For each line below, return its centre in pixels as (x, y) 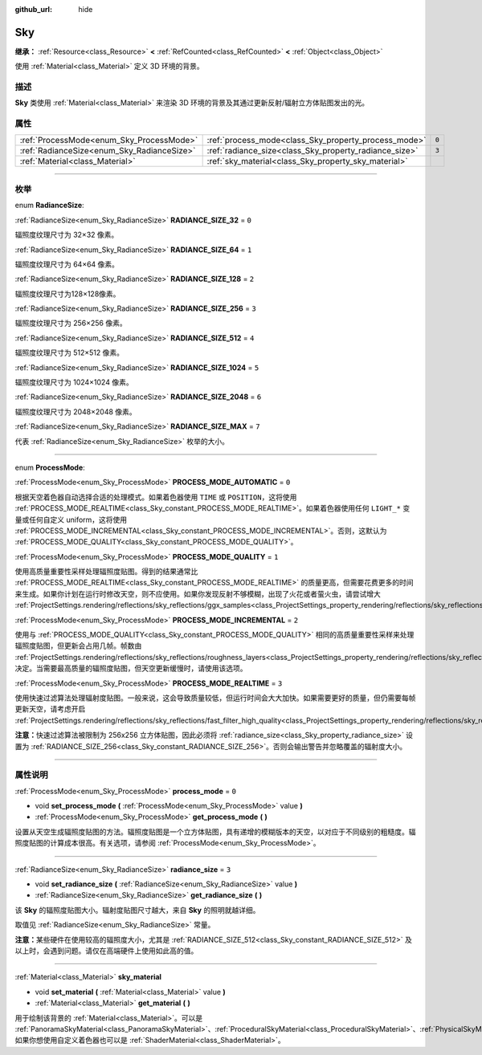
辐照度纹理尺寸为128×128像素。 (67, 294)
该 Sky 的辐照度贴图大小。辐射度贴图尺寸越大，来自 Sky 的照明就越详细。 (137, 910)
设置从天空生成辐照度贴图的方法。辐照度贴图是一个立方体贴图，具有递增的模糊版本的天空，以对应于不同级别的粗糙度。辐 (215, 832)
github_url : (33, 9)
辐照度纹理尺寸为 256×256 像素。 (71, 323)
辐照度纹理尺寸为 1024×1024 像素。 (74, 382)
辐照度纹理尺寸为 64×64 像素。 (67, 264)
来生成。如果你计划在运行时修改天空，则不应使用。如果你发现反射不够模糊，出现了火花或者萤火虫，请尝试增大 (198, 593)
